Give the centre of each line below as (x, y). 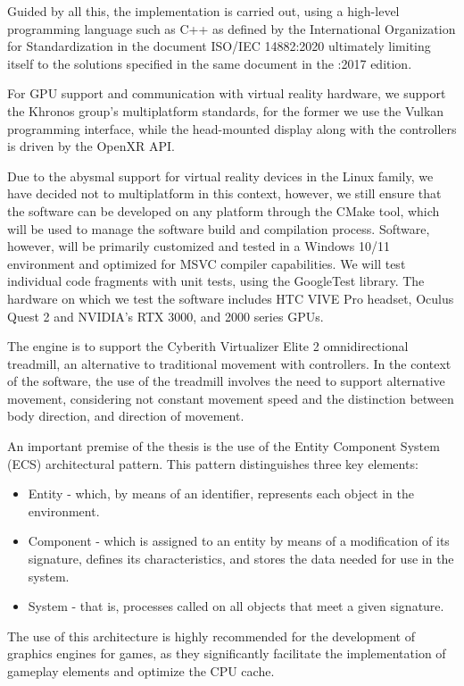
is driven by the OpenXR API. (91, 146)
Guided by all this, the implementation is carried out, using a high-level (203, 11)
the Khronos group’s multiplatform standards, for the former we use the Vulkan (226, 110)
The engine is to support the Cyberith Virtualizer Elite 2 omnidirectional (208, 346)
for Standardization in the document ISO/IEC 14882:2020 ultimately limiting (219, 46)
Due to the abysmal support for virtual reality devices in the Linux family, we (220, 176)
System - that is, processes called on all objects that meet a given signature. (236, 606)
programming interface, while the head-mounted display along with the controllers (232, 128)
